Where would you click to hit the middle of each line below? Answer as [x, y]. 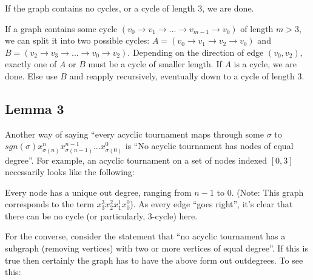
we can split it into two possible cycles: [77, 40]
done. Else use [31, 75]
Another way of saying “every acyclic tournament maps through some [134, 134]
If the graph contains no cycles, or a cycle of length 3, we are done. [130, 8]
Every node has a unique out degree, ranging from [98, 192]
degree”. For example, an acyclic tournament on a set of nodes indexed [136, 160]
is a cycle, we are [265, 64]
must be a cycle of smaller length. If [155, 64]
